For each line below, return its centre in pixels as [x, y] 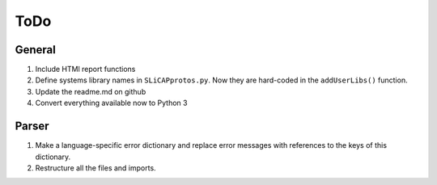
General [36, 50]
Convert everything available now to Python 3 [111, 103]
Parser [32, 126]
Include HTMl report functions [85, 69]
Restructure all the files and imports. [96, 168]
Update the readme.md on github [91, 91]
